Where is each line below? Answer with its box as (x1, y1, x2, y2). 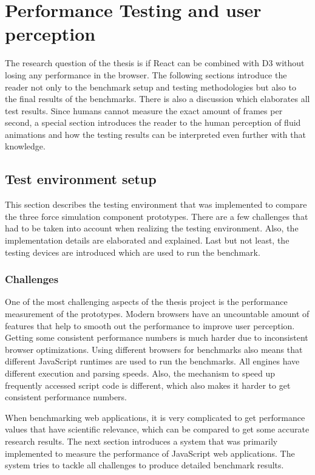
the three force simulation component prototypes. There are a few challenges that (5, 210, 308, 222)
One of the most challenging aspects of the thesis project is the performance (5, 295, 288, 308)
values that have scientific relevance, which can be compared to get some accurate (5, 423, 310, 436)
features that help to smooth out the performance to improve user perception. (5, 319, 295, 332)
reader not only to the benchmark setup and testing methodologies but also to (5, 80, 296, 93)
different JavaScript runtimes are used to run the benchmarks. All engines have (5, 355, 300, 367)
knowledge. (5, 140, 46, 152)
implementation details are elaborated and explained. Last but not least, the (5, 234, 290, 247)
